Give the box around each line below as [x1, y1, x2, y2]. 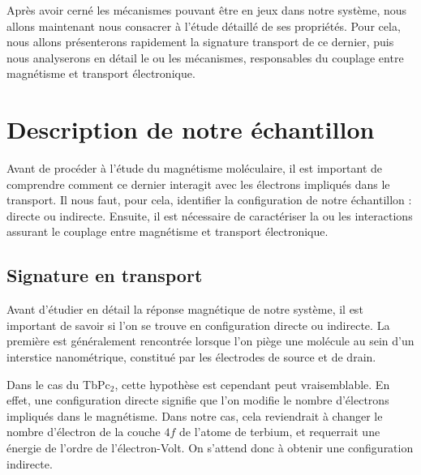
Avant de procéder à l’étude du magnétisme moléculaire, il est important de [6, 160, 383, 177]
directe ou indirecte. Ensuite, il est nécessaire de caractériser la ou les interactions [6, 207, 413, 224]
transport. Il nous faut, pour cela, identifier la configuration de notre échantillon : [6, 191, 412, 208]
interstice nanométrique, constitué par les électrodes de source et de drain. [6, 349, 376, 366]
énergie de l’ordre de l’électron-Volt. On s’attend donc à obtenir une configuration [6, 439, 414, 456]
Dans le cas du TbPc [6, 375, 110, 392]
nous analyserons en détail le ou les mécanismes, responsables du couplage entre [6, 49, 404, 66]
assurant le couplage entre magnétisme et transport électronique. [6, 223, 329, 240]
